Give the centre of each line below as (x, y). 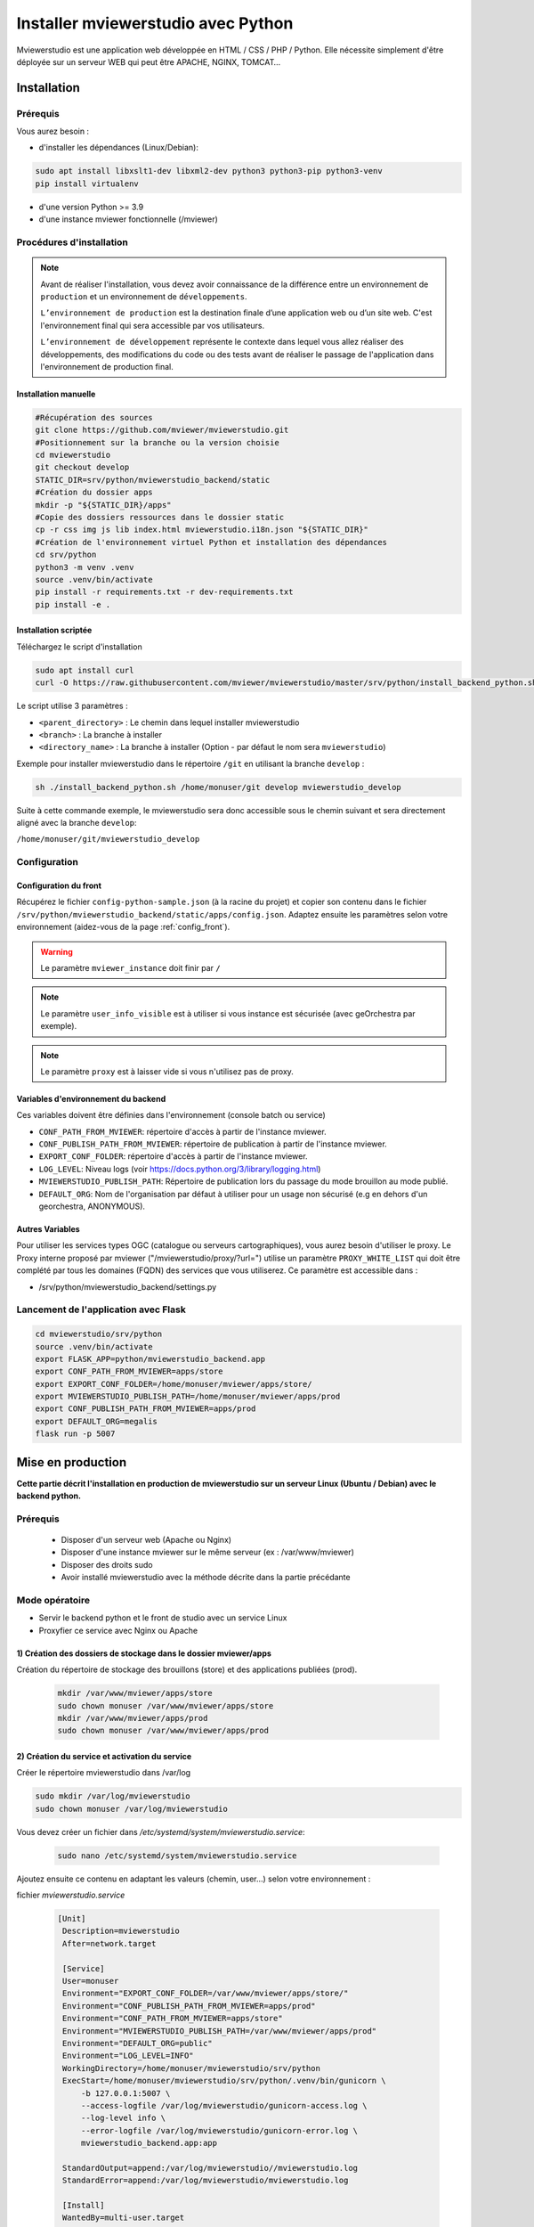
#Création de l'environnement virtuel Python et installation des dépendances (211, 542)
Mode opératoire (53, 1601)
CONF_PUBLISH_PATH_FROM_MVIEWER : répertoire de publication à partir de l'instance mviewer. (213, 1144)
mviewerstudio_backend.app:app (149, 2143)
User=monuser (91, 1981)
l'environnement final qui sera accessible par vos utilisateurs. (153, 325)
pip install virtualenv (87, 184)
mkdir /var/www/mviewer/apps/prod (133, 1718)
